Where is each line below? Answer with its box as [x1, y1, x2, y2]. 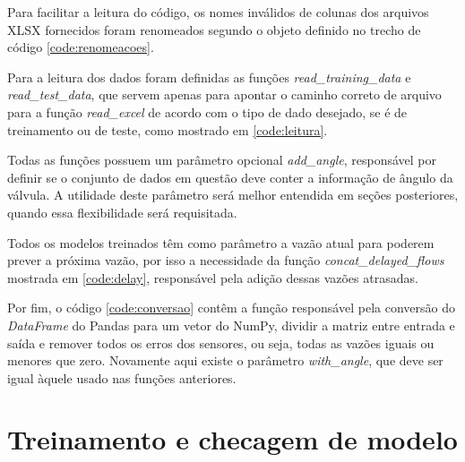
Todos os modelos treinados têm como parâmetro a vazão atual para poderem [7, 233, 435, 252]
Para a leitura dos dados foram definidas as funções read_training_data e [7, 67, 411, 86]
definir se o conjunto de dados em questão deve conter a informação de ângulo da [7, 167, 453, 186]
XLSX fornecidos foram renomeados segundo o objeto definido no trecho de [7, 20, 421, 38]
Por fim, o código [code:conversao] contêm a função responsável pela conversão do [7, 298, 455, 317]
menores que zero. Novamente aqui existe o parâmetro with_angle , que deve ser [7, 351, 443, 370]
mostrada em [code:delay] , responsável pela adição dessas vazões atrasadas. [7, 268, 418, 287]
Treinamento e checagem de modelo [7, 421, 458, 458]
